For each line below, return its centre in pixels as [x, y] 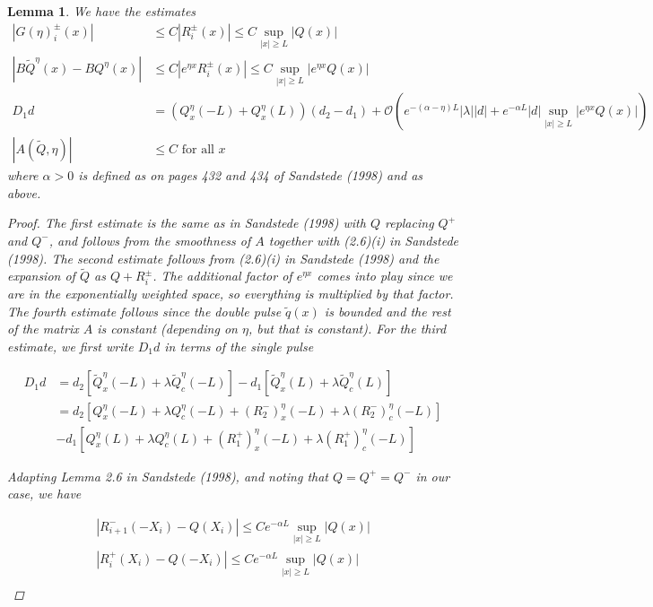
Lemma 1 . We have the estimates [102, 11]
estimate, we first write [70, 346]
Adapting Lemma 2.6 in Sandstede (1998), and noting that [168, 476]
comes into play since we [385, 276]
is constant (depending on [167, 329]
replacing [409, 223]
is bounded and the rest [387, 311]
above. [24, 192]
